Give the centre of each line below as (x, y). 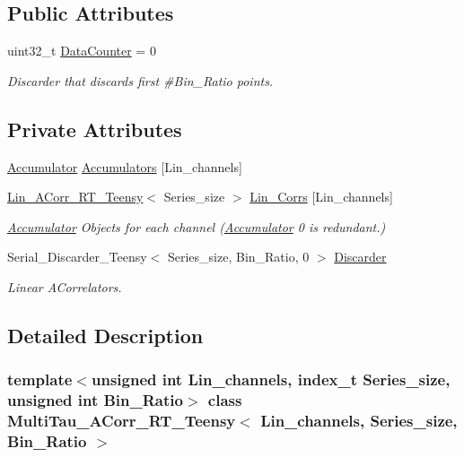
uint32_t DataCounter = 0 (82, 51)
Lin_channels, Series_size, (359, 421)
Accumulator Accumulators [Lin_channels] (125, 166)
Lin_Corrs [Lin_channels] (321, 197)
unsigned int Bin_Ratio (95, 400)
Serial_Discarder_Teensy (77, 257)
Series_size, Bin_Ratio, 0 (238, 257)
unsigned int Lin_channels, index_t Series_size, (271, 379)
